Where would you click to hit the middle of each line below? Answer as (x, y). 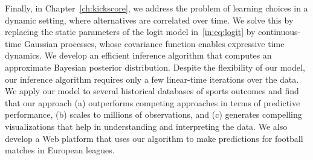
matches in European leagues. (60, 150)
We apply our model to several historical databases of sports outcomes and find (152, 91)
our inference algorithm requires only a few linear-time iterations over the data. (152, 79)
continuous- (279, 32)
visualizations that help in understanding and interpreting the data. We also (146, 126)
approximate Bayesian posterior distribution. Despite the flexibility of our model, (155, 67)
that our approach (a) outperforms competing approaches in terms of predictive (153, 102)
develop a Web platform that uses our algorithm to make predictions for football (154, 138)
